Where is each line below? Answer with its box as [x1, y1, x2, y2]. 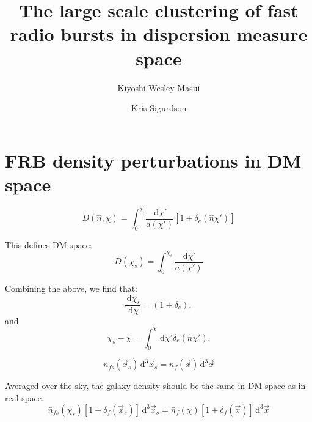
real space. [5, 391, 44, 404]
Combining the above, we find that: [5, 282, 138, 294]
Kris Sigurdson [131, 102, 187, 114]
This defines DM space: [5, 239, 92, 251]
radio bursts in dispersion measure [10, 21, 308, 46]
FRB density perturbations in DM [5, 147, 302, 172]
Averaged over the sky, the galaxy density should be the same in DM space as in [5, 379, 306, 392]
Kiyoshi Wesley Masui [117, 81, 200, 94]
